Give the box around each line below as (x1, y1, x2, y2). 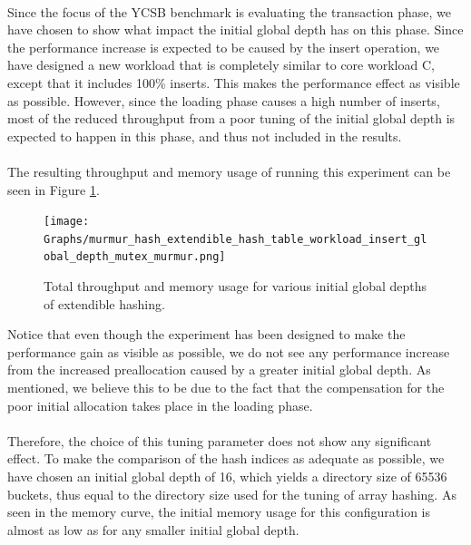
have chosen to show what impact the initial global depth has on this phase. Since (7, 20, 464, 39)
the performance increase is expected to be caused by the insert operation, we (7, 37, 440, 56)
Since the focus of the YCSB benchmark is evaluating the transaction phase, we (7, 2, 452, 21)
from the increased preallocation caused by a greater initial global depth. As (7, 360, 431, 379)
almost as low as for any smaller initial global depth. (7, 520, 299, 539)
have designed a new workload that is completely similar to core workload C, (7, 55, 435, 74)
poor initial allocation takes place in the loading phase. (7, 395, 313, 414)
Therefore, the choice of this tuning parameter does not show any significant (7, 431, 432, 450)
